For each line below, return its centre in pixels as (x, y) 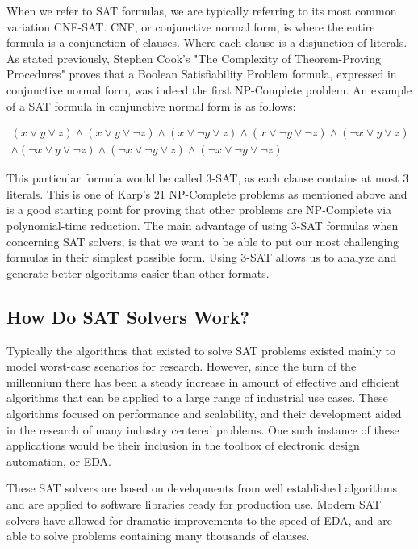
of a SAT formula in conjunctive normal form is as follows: (151, 105)
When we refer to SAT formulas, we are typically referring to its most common (202, 10)
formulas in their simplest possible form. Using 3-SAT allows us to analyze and (202, 257)
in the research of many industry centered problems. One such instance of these (203, 429)
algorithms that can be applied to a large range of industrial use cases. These (197, 398)
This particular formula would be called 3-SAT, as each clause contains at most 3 (208, 178)
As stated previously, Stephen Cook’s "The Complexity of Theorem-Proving (194, 58)
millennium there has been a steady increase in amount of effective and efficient (203, 381)
